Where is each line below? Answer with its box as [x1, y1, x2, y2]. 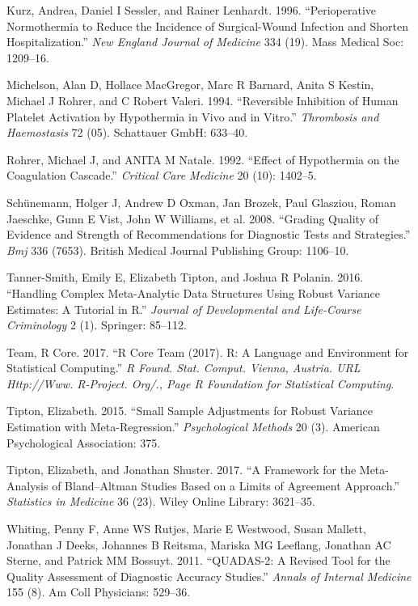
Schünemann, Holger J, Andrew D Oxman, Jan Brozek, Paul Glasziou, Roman [6, 193, 396, 210]
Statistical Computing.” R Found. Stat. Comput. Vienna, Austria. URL [6, 359, 361, 376]
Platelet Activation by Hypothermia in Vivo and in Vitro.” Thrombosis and [6, 108, 379, 125]
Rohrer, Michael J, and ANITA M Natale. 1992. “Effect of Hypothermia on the [6, 150, 399, 167]
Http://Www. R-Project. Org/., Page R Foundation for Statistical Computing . [6, 375, 395, 392]
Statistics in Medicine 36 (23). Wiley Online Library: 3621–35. [6, 493, 316, 510]
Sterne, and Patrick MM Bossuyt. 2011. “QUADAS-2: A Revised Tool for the [6, 552, 391, 569]
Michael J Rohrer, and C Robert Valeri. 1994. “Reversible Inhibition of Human [6, 91, 399, 108]
